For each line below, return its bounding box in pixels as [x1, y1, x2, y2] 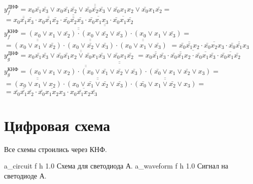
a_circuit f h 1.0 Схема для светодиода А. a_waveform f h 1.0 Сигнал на [4, 160, 228, 171]
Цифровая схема [4, 114, 110, 135]
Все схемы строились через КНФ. [4, 143, 107, 154]
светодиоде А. [4, 170, 47, 181]
